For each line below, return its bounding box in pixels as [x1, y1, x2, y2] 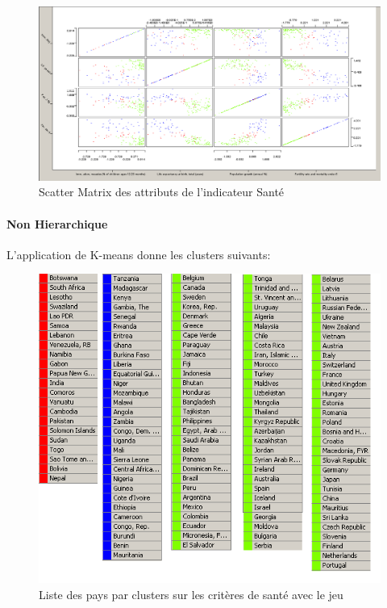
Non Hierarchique [6, 215, 108, 232]
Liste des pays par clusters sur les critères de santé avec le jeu [39, 585, 343, 602]
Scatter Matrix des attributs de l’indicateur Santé [39, 183, 285, 200]
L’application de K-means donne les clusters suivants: [6, 245, 271, 262]
